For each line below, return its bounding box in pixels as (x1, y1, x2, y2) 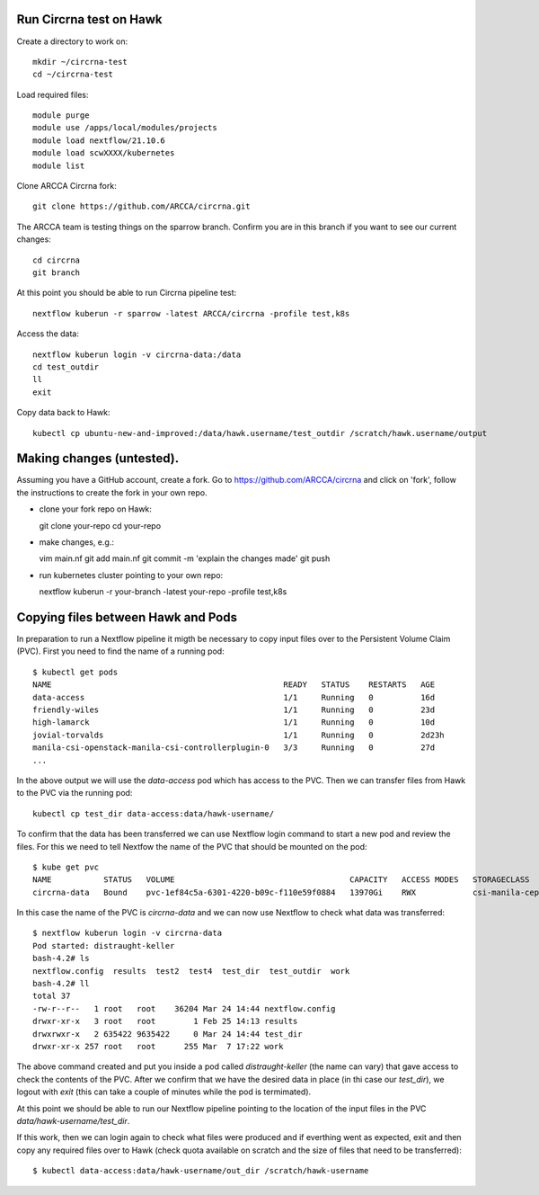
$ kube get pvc (32, 861, 100, 872)
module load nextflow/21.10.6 (32, 135, 166, 146)
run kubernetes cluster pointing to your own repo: (39, 569, 224, 580)
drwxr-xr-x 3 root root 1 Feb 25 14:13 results (32, 1016, 298, 1027)
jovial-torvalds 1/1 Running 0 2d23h (32, 729, 445, 740)
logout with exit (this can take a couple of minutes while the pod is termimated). (16, 1086, 312, 1097)
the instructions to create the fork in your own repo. (16, 486, 208, 498)
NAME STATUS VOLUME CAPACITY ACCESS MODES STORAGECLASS (32, 875, 530, 885)
